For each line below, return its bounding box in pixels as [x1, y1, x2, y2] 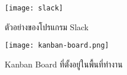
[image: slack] [5, 4, 63, 12]
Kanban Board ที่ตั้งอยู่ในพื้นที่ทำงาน [5, 58, 123, 70]
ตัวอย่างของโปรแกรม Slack [5, 20, 89, 33]
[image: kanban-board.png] [5, 41, 109, 50]
